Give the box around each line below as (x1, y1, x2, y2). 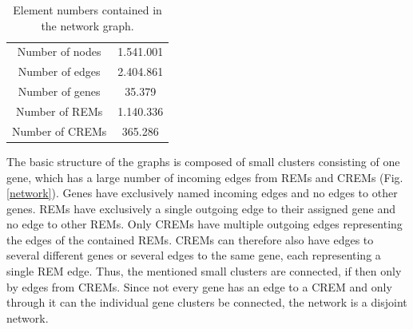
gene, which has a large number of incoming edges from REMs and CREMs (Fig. (6, 168, 403, 185)
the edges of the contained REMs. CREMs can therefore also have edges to (6, 231, 374, 248)
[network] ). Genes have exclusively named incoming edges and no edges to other (6, 184, 398, 201)
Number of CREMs (12, 122, 107, 139)
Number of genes (18, 83, 101, 100)
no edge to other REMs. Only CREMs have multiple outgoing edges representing (6, 216, 403, 232)
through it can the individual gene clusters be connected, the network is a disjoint (6, 294, 407, 311)
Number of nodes (17, 43, 101, 60)
